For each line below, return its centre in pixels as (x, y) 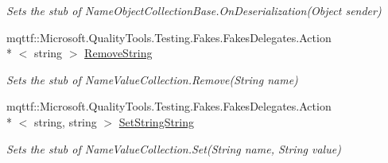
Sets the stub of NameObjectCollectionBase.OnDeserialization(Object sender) (194, 10)
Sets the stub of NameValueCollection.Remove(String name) (152, 79)
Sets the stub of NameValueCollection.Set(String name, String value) (174, 148)
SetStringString (157, 121)
